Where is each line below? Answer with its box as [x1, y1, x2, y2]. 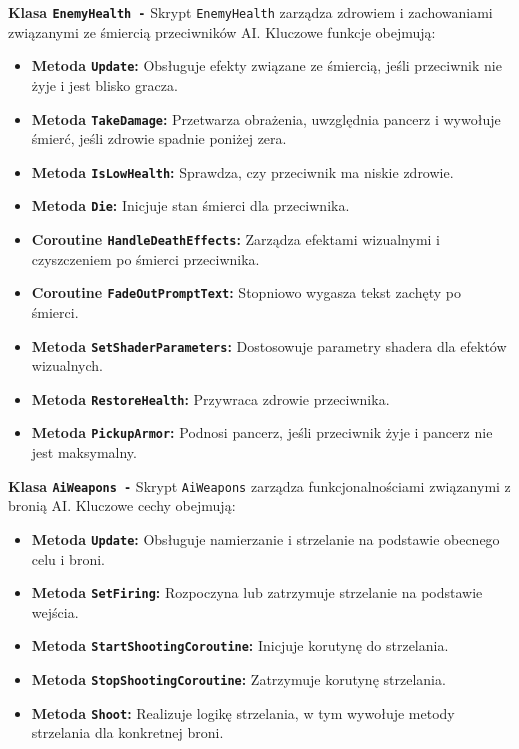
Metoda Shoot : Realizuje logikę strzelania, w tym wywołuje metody [31, 702, 455, 723]
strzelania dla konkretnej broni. [31, 722, 224, 743]
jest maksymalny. [31, 442, 137, 463]
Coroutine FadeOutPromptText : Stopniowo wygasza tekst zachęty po [31, 282, 461, 303]
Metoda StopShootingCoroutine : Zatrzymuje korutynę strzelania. [31, 669, 446, 690]
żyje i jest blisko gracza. [31, 74, 178, 95]
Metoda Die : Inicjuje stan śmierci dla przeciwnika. [31, 195, 350, 216]
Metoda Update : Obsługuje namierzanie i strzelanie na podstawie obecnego [31, 528, 500, 549]
